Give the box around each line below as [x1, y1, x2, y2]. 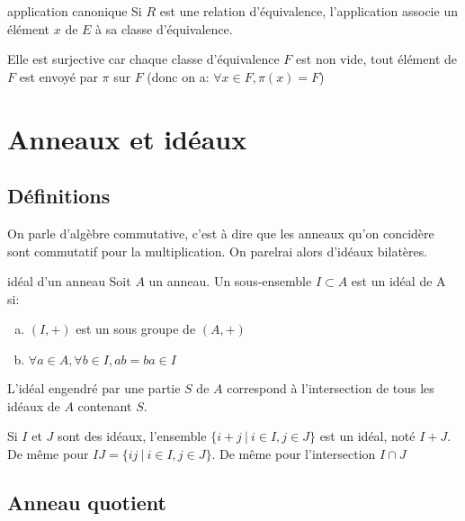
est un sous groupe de [76, 319, 196, 338]
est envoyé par [19, 67, 98, 85]
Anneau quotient [7, 488, 166, 516]
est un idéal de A [351, 272, 446, 291]
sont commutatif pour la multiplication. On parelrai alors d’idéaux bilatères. [7, 241, 428, 260]
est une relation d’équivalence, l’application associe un [159, 2, 458, 20]
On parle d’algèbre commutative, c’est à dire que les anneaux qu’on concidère [7, 223, 434, 242]
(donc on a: [147, 67, 210, 85]
